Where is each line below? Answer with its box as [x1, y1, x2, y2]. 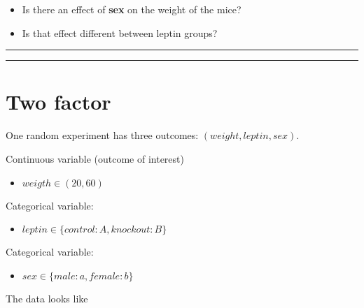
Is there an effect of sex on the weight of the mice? [22, 2, 241, 16]
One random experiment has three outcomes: [6, 128, 199, 142]
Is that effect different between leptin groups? [22, 25, 218, 40]
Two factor [6, 87, 111, 116]
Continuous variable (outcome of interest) [6, 151, 184, 166]
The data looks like [6, 291, 88, 305]
